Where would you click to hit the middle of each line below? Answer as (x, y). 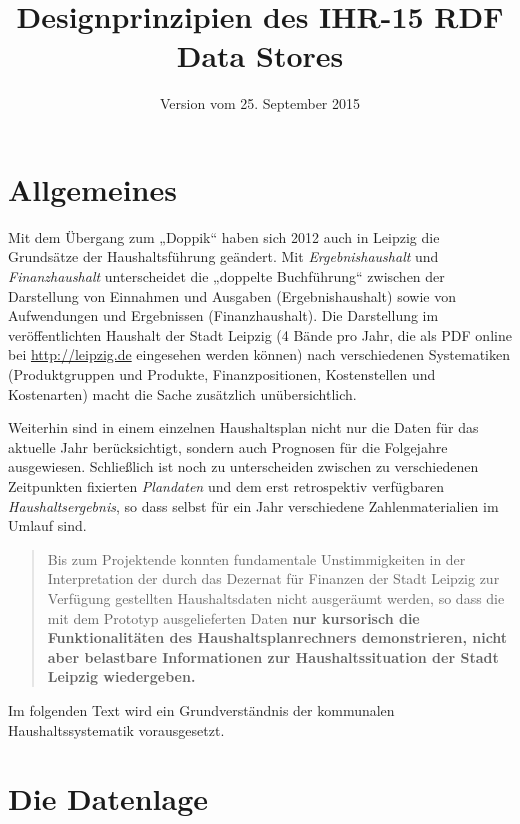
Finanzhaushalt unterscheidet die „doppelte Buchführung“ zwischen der (226, 276)
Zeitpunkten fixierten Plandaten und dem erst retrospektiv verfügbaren (226, 485)
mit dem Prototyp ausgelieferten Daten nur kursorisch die (233, 617)
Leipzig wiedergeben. (121, 676)
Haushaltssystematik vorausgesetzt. (116, 729)
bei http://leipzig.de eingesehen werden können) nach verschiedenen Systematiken (259, 354)
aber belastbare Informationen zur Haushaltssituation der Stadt (273, 656)
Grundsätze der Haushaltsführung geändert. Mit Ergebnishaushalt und (223, 256)
